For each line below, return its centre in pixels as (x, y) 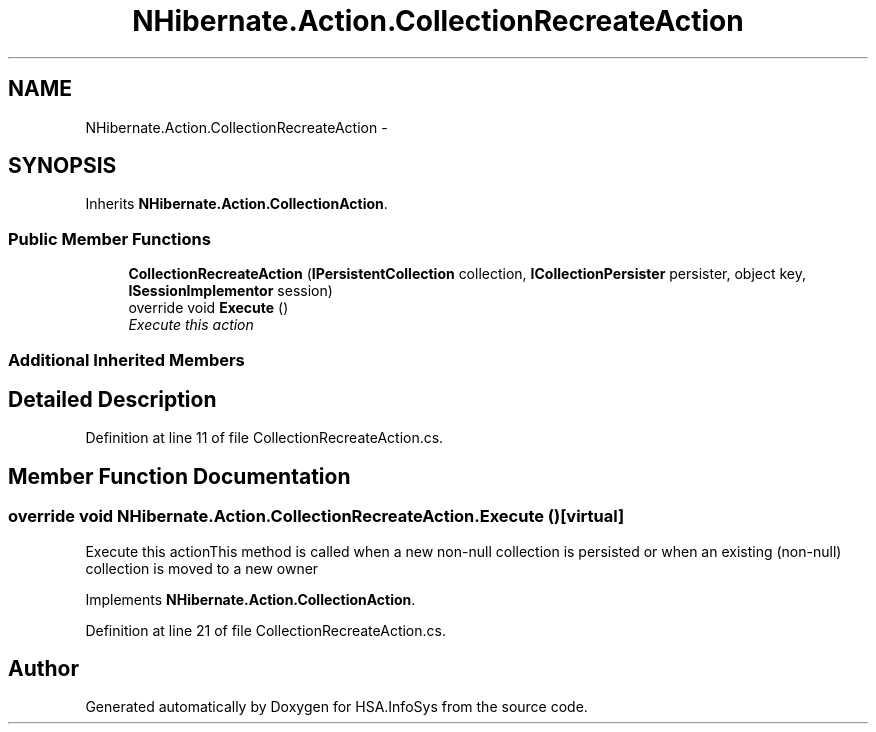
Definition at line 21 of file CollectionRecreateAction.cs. (265, 630)
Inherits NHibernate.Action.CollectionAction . (236, 204)
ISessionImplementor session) (230, 291)
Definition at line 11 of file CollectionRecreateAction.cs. (264, 438)
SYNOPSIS (62, 166)
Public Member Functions (109, 238)
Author (43, 669)
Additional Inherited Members (126, 359)
